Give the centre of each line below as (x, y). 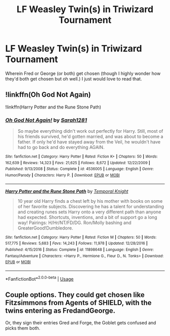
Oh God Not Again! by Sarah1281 (46, 120)
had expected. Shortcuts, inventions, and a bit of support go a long (87, 217)
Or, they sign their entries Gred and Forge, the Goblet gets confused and (81, 323)
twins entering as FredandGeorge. (60, 311)
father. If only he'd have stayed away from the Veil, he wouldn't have (89, 142)
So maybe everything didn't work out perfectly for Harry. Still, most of (90, 131)
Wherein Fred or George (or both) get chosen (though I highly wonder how (83, 73)
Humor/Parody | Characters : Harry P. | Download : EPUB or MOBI (62, 175)
